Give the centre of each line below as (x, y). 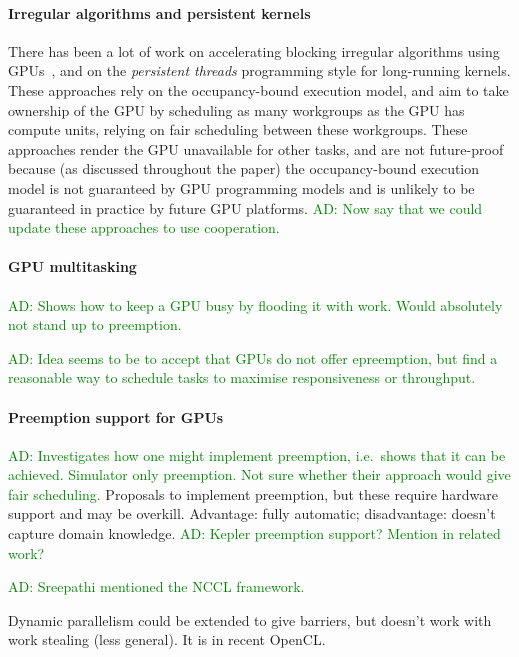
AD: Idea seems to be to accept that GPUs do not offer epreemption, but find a (253, 357)
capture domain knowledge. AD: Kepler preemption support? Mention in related (254, 533)
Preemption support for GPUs (116, 416)
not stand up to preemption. (95, 324)
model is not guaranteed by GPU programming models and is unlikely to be (241, 187)
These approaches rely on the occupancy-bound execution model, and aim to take (258, 89)
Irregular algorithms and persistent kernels (159, 12)
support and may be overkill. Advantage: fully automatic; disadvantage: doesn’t (252, 513)
